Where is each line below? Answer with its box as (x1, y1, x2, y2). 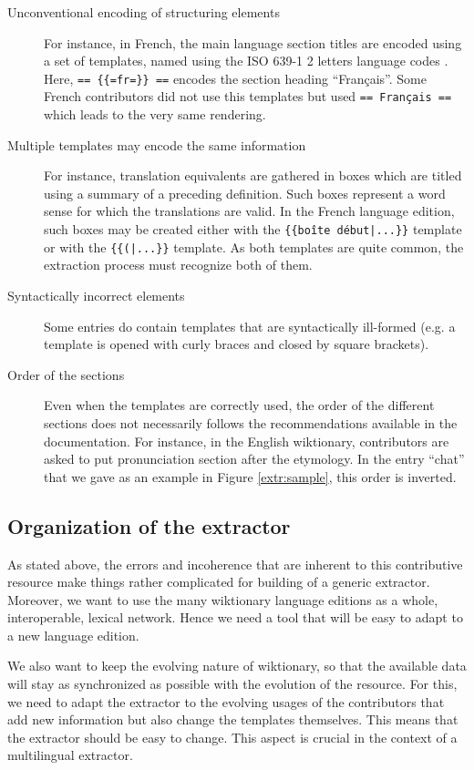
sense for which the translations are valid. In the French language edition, (44, 201, 455, 221)
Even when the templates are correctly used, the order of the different (44, 395, 435, 415)
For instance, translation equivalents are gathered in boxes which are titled (44, 166, 462, 185)
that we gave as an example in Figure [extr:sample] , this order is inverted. (44, 467, 457, 486)
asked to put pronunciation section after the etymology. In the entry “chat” (44, 449, 465, 468)
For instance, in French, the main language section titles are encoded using (44, 33, 462, 52)
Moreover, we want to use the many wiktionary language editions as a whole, (7, 590, 438, 609)
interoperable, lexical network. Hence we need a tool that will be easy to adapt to (7, 608, 463, 627)
